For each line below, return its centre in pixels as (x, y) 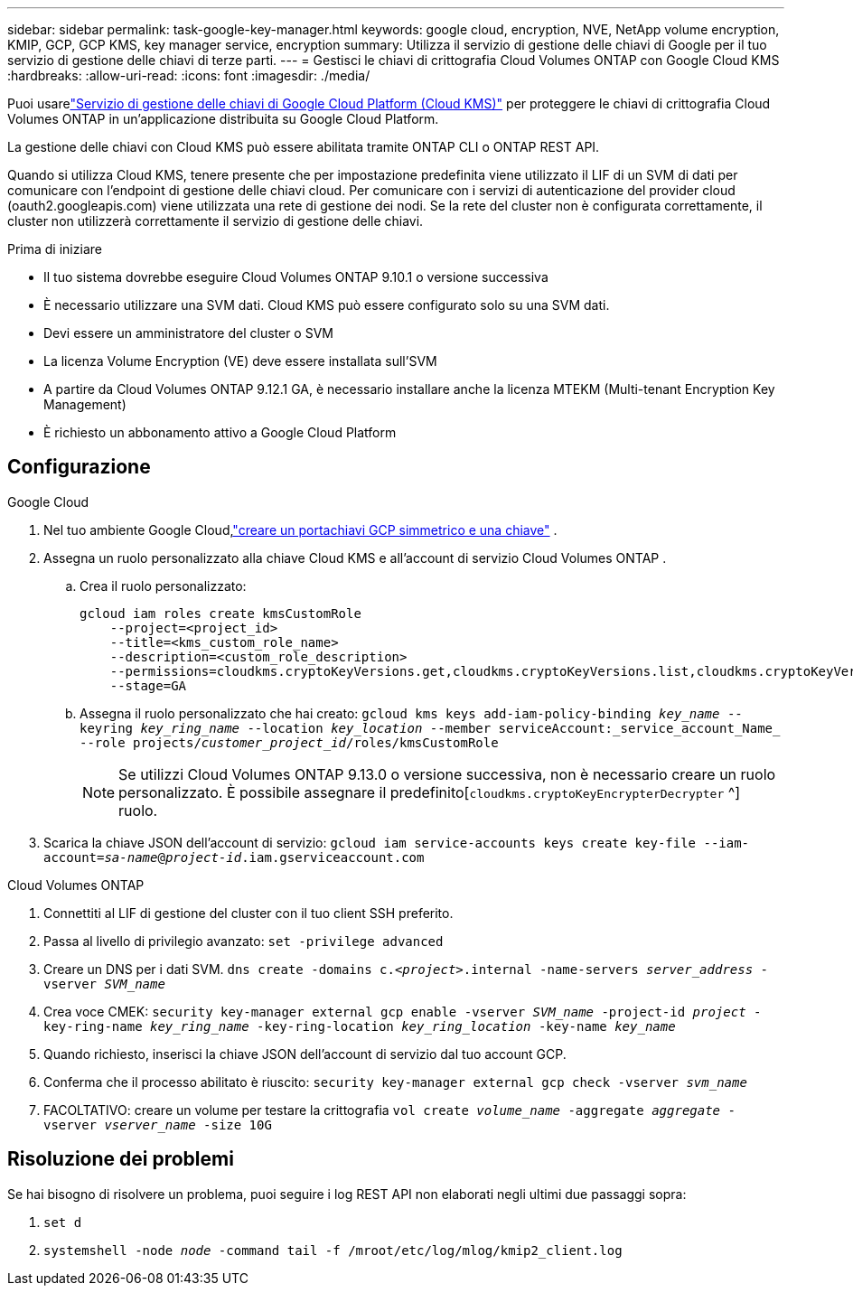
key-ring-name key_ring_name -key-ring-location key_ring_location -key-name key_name (360, 1026)
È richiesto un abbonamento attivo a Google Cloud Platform (220, 432)
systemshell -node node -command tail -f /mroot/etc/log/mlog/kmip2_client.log (333, 1250)
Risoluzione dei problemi (121, 1159)
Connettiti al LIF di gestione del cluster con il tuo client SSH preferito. (248, 913)
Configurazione (79, 467)
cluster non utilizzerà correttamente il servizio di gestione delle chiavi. (216, 221)
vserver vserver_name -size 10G (158, 1124)
